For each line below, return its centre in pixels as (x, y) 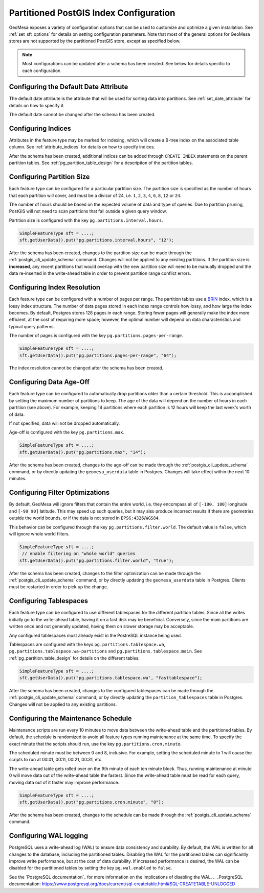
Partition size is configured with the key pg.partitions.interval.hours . (86, 220)
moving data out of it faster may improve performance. (64, 782)
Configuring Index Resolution (55, 287)
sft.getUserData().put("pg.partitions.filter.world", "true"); (97, 560)
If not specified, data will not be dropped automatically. (65, 423)
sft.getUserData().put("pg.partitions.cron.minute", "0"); (91, 802)
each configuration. (42, 71)
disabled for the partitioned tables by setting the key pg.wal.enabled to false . (90, 868)
